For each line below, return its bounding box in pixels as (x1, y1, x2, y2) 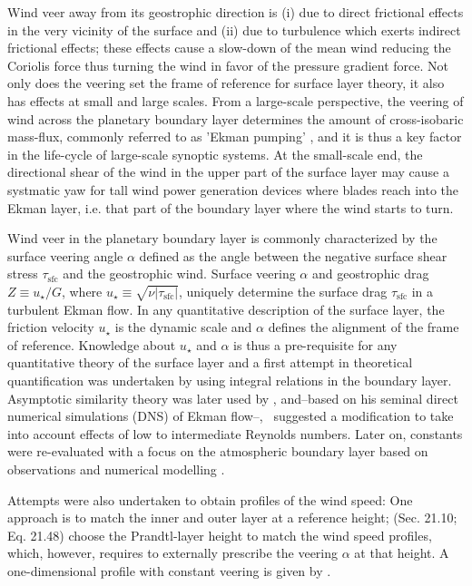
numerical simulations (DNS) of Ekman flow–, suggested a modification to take (7, 406, 454, 425)
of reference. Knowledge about (7, 335, 176, 354)
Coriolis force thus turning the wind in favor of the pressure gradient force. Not (7, 55, 448, 74)
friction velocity (7, 317, 94, 337)
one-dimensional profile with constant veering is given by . (7, 561, 331, 580)
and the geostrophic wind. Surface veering (63, 264, 296, 283)
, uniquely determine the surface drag (178, 281, 388, 300)
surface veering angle (7, 246, 123, 265)
